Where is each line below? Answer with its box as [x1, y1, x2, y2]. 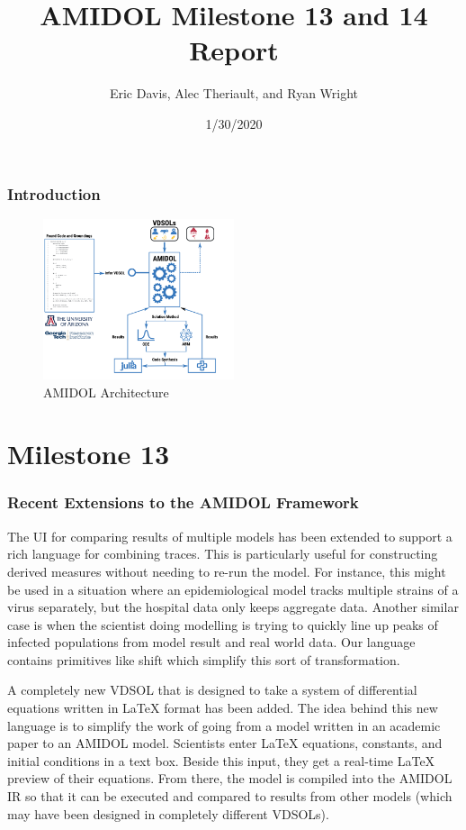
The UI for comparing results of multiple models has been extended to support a [7, 526, 453, 545]
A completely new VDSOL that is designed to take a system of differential [7, 680, 417, 699]
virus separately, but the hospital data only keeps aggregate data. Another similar [7, 597, 459, 616]
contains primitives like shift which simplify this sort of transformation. [7, 650, 400, 669]
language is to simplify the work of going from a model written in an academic [7, 716, 441, 734]
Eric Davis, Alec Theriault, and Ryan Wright [109, 84, 359, 103]
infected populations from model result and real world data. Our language [7, 633, 416, 652]
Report [189, 32, 279, 68]
